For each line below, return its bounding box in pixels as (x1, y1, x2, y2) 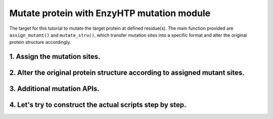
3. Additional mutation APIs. (9, 85, 100, 93)
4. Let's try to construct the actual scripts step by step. (9, 101, 187, 109)
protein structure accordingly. (9, 39, 71, 45)
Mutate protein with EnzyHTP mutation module (9, 8, 211, 19)
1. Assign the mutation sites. (9, 52, 101, 61)
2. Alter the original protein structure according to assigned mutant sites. (9, 69, 245, 77)
